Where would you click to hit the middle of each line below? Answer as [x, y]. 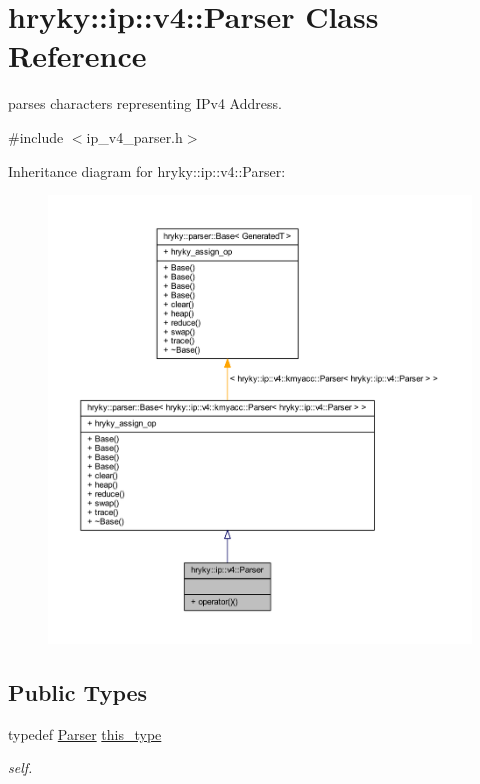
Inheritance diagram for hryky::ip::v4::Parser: [147, 170]
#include [36, 136]
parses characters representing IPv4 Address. [145, 103]
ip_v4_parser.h [134, 136]
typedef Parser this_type [85, 733]
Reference [77, 55]
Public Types [78, 692]
